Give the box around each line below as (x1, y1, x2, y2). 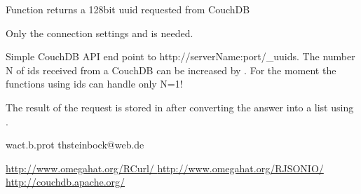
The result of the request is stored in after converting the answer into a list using (6, 99, 354, 114)
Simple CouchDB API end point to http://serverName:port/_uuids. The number (6, 49, 355, 64)
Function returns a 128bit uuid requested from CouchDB (6, 2, 250, 16)
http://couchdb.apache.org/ (6, 174, 125, 189)
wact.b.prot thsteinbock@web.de (6, 137, 144, 152)
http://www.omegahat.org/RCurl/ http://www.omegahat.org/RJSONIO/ (6, 160, 324, 175)
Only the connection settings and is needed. (6, 25, 193, 40)
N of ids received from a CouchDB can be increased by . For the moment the (6, 62, 336, 77)
